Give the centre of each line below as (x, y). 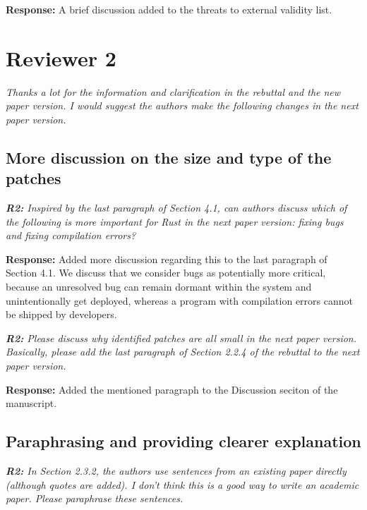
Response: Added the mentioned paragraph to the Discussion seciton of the (172, 389)
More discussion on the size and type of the (169, 157)
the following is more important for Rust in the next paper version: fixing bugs (175, 221)
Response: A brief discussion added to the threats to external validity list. (169, 9)
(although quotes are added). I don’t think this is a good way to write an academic (182, 484)
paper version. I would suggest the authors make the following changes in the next (182, 105)
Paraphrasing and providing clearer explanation (183, 441)
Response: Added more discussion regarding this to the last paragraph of (167, 259)
